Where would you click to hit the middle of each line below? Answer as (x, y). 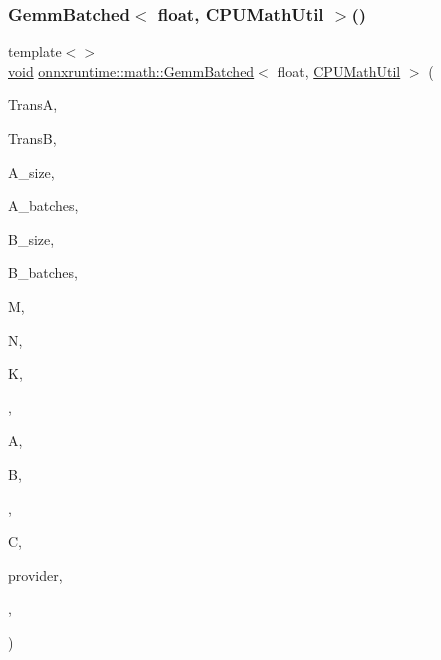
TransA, (33, 104)
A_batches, (43, 205)
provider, (35, 574)
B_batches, (43, 272)
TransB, (32, 138)
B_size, (31, 238)
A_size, (31, 171)
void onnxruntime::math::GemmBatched (131, 70)
